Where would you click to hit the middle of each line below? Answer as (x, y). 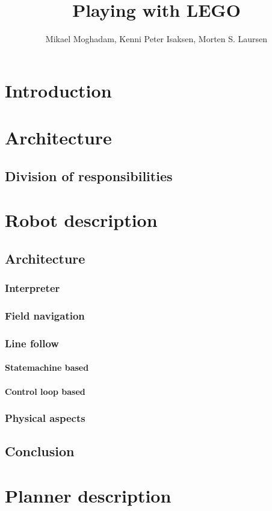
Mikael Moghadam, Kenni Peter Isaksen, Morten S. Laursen (156, 39)
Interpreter (32, 288)
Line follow (32, 343)
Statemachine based (47, 367)
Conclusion (40, 451)
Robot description (81, 220)
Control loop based (45, 391)
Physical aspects (45, 418)
